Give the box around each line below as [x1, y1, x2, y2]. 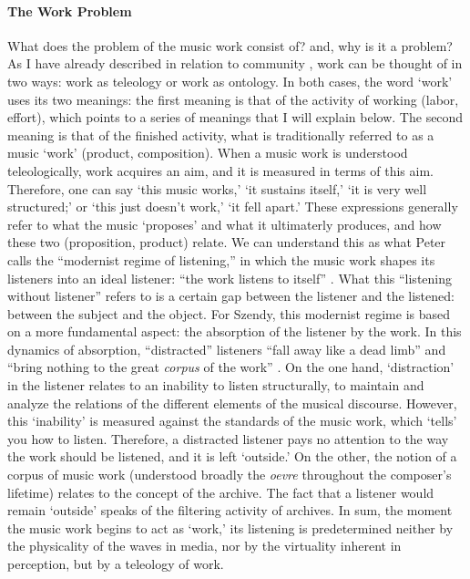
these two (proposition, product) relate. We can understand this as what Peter [7, 233, 446, 252]
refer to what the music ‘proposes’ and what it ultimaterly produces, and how [7, 214, 442, 233]
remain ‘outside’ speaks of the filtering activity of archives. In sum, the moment [7, 501, 453, 520]
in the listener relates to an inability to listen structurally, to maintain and [7, 376, 424, 395]
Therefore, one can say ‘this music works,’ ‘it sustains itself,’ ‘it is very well [7, 179, 427, 198]
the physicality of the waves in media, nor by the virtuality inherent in [7, 536, 402, 555]
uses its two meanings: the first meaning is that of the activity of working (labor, [7, 89, 459, 109]
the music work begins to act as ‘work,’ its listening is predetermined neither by [7, 518, 454, 537]
